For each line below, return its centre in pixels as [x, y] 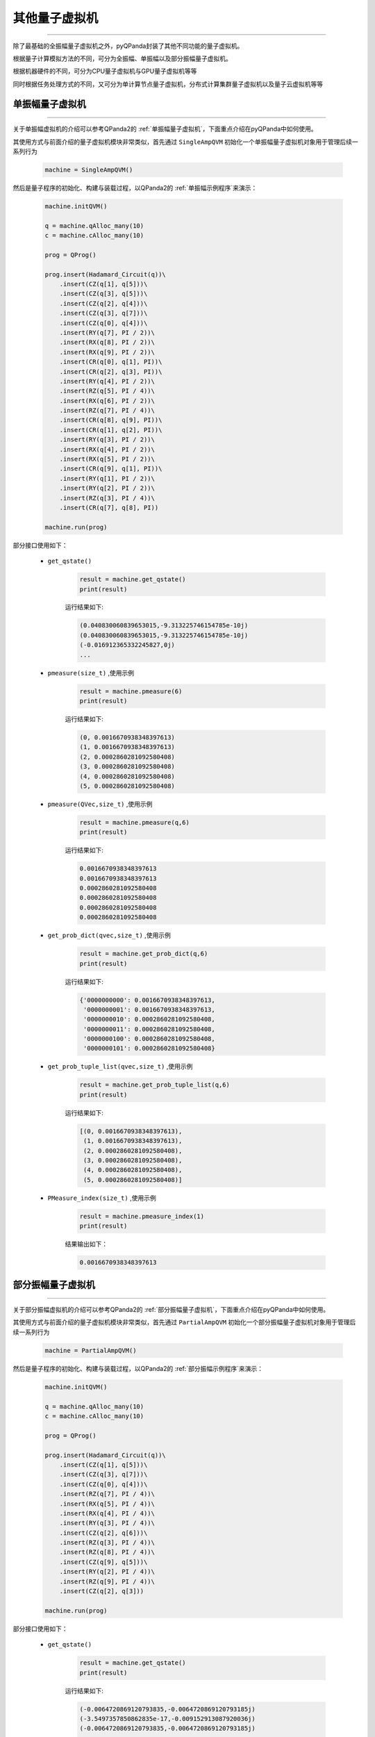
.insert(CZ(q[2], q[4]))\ [103, 303]
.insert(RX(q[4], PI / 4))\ [107, 1513]
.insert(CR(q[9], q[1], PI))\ [111, 469]
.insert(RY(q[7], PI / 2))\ [107, 332]
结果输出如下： [86, 1244]
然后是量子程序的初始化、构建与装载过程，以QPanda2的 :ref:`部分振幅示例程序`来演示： [138, 1368]
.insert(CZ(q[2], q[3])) [102, 1591]
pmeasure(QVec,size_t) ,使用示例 [100, 804]
